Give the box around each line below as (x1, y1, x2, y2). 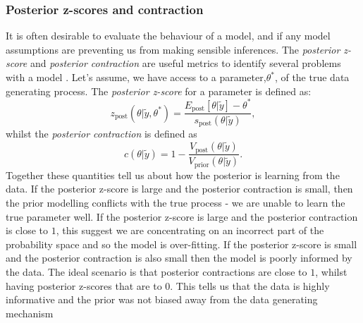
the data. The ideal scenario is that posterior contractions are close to (6, 264, 307, 279)
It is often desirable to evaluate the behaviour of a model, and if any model (6, 28, 331, 43)
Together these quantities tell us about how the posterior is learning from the (6, 167, 340, 182)
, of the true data (274, 70, 350, 84)
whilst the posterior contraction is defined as (6, 126, 197, 141)
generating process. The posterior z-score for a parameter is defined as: (6, 83, 312, 98)
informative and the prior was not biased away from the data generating (6, 292, 318, 307)
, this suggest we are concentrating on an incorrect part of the (56, 223, 324, 238)
